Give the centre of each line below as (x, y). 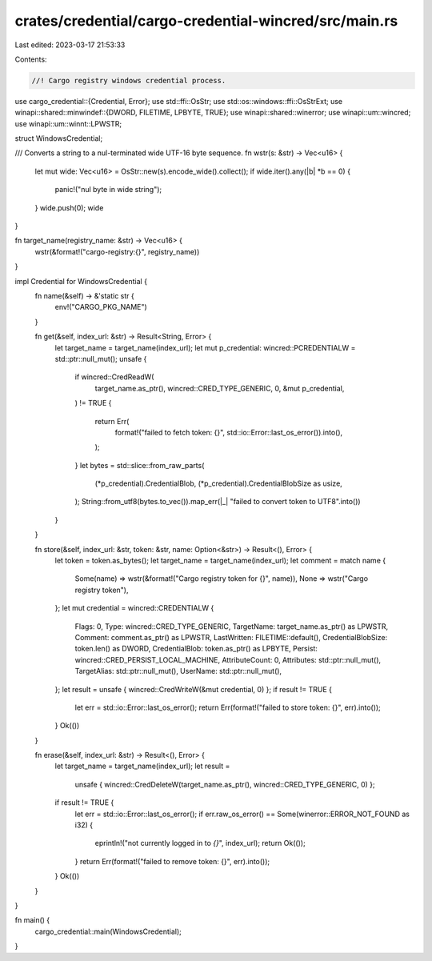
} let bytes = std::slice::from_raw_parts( (140, 465)
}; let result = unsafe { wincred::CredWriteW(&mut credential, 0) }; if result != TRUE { (193, 689)
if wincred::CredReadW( (114, 377)
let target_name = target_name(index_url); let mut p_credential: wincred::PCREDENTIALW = (205, 347)
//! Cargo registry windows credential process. (129, 80)
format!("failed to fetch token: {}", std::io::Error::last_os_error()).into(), (229, 432)
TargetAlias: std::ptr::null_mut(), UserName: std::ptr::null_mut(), (178, 671)
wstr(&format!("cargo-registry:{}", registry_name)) (117, 251)
